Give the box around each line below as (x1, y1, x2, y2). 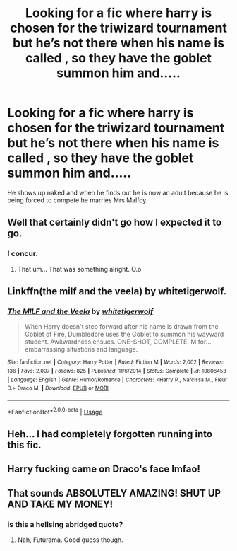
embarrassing (24, 345, 66, 354)
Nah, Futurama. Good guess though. (17, 535, 123, 544)
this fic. (7, 439, 42, 451)
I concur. (7, 249, 39, 259)
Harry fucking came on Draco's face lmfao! (7, 463, 201, 475)
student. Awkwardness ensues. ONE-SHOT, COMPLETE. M (24, 337, 197, 346)
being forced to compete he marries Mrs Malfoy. (7, 196, 148, 204)
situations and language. (66, 345, 138, 354)
